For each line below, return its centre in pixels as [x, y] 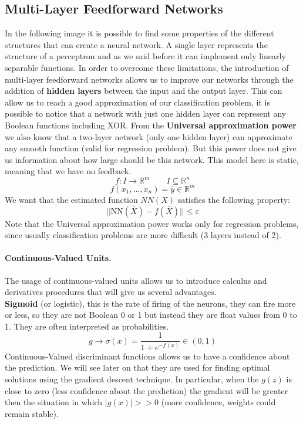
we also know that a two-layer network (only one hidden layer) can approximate [149, 136]
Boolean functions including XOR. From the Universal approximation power [151, 125]
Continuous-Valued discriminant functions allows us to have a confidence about [147, 356]
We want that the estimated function [71, 199]
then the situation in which [54, 402]
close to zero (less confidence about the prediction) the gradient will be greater [147, 390]
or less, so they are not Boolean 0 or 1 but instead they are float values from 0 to [151, 315]
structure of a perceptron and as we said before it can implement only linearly [145, 56]
